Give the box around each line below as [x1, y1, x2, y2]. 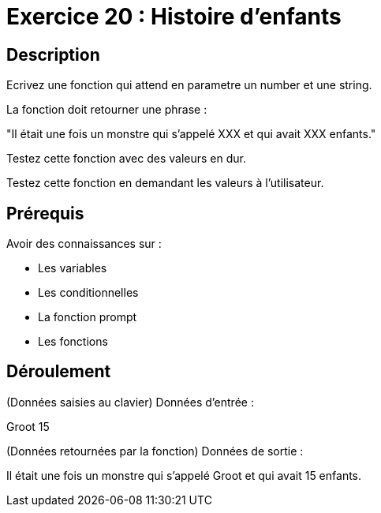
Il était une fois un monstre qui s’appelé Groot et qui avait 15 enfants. [6, 468, 362, 482]
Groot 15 [6, 419, 50, 433]
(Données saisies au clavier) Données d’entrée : [6, 395, 254, 409]
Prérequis [6, 203, 84, 223]
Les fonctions [38, 335, 108, 349]
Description [6, 44, 100, 65]
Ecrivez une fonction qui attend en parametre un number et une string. [6, 78, 372, 92]
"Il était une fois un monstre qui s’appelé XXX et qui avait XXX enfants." [6, 127, 376, 141]
